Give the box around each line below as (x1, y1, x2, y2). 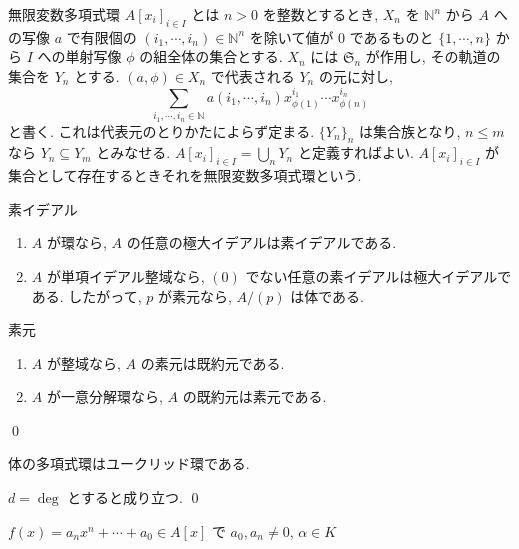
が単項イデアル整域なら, (46, 265, 205, 286)
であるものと (349, 26, 434, 47)
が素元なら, (157, 285, 232, 306)
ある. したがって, (31, 285, 142, 306)
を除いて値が (249, 26, 334, 47)
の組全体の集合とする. (139, 46, 283, 67)
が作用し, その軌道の (365, 46, 501, 67)
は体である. (290, 285, 364, 306)
